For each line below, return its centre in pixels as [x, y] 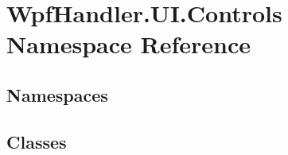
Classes [37, 141]
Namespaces [57, 94]
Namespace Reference [128, 44]
